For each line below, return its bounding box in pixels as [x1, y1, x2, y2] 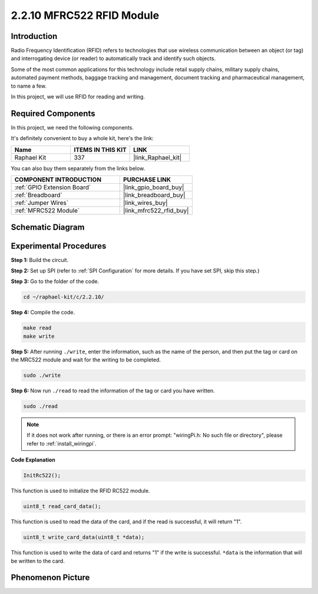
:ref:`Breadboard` [14, 191, 62, 200]
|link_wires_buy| [122, 199, 168, 207]
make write [23, 333, 55, 340]
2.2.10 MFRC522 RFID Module [11, 9, 160, 22]
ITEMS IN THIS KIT [74, 145, 127, 154]
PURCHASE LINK [122, 175, 171, 184]
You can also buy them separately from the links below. [11, 165, 145, 172]
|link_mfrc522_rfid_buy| [122, 207, 189, 215]
